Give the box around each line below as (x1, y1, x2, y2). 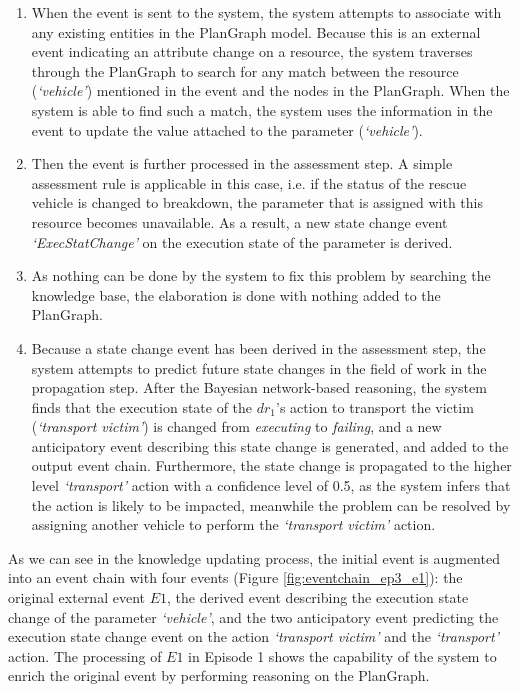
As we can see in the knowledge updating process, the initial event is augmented (8, 547, 500, 568)
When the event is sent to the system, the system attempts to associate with (31, 2, 502, 22)
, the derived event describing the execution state (166, 587, 469, 608)
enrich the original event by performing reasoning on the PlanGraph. (8, 665, 430, 686)
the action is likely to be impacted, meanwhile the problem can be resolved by (31, 494, 511, 515)
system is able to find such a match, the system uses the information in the (31, 99, 493, 120)
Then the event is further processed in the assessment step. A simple (31, 153, 453, 174)
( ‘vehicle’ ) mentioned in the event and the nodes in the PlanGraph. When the (31, 80, 510, 101)
